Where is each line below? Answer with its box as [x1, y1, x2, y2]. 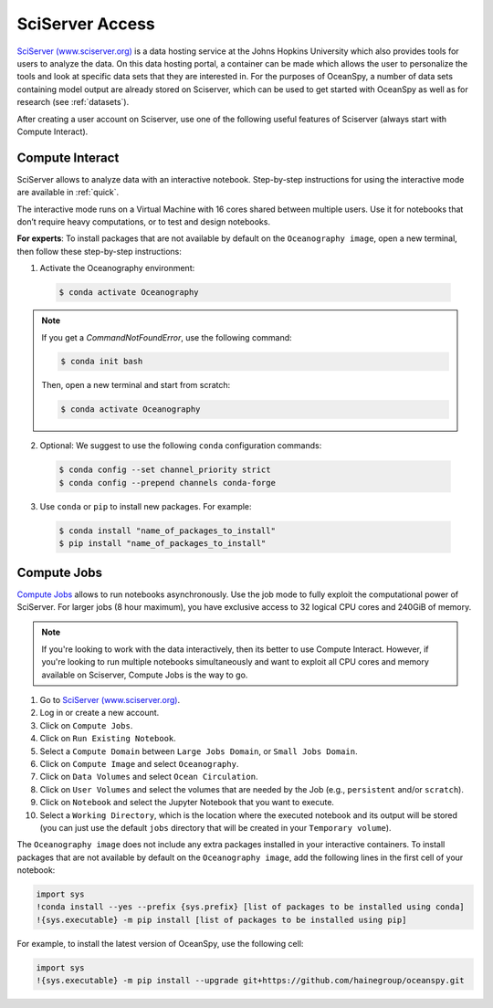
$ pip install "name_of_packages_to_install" [58, 539, 267, 549]
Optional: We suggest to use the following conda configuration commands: [39, 440, 322, 451]
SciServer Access [16, 14, 155, 34]
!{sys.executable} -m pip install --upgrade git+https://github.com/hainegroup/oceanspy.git [36, 975, 465, 986]
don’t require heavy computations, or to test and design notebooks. [16, 215, 271, 227]
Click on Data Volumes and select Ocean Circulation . [39, 772, 258, 782]
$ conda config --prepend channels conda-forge [58, 478, 276, 488]
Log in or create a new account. [39, 708, 160, 719]
